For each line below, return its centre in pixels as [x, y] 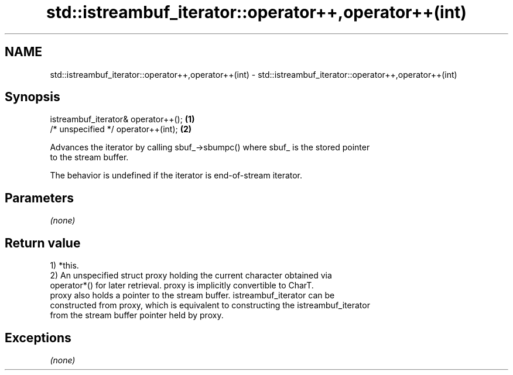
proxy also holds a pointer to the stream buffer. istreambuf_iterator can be [192, 295]
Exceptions [38, 338]
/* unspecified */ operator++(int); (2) [121, 129]
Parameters [39, 198]
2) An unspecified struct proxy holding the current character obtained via [191, 276]
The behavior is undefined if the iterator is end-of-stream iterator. [176, 176]
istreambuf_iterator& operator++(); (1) [122, 119]
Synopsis [33, 97]
